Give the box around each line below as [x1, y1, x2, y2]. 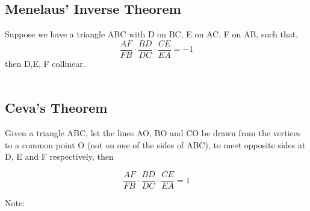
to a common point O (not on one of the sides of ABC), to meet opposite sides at [5, 138, 306, 151]
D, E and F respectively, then [5, 150, 114, 163]
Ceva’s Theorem [5, 98, 108, 117]
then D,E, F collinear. [5, 57, 85, 69]
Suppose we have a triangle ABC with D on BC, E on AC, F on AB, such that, [5, 28, 299, 40]
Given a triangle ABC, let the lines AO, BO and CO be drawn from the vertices [5, 127, 301, 139]
